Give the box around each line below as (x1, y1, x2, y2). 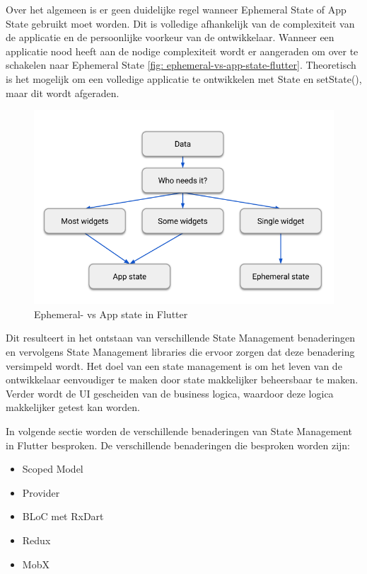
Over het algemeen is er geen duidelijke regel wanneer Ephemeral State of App (6, 2, 346, 16)
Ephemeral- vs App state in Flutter (34, 306, 188, 321)
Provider (22, 485, 60, 500)
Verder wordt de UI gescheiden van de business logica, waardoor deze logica (6, 386, 334, 400)
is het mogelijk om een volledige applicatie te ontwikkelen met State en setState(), (6, 71, 362, 86)
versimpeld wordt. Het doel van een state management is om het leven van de (6, 358, 342, 373)
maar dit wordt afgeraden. (6, 85, 120, 100)
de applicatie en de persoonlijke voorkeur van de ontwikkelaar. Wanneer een (6, 30, 334, 45)
